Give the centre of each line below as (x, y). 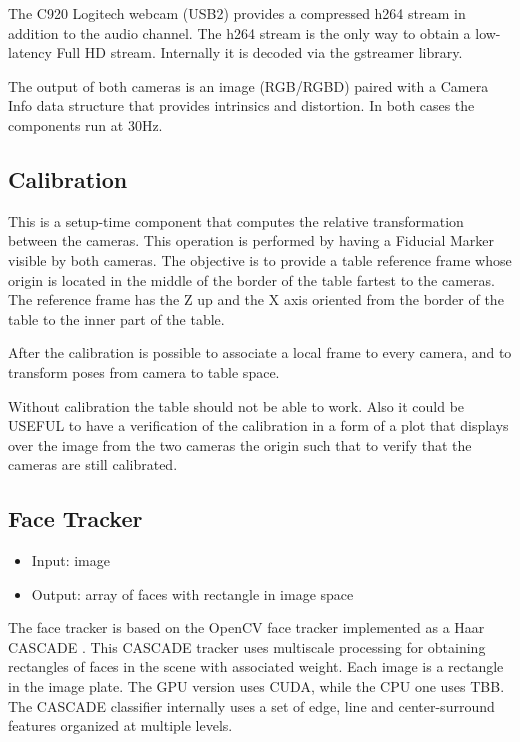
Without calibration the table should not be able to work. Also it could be (236, 405)
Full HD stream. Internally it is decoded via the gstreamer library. (259, 52)
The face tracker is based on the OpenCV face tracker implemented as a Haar (246, 627)
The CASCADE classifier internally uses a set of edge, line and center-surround (251, 705)
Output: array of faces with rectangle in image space (192, 593)
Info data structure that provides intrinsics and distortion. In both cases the (241, 105)
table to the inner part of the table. (116, 318)
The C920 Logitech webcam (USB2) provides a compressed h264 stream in (237, 13)
